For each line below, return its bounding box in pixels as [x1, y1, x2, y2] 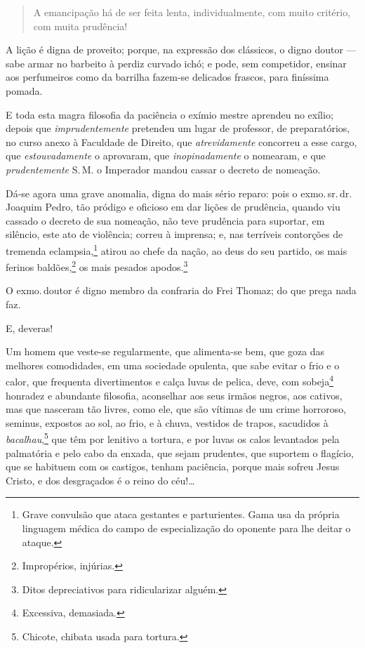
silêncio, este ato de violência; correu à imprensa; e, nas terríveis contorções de [6, 227, 343, 242]
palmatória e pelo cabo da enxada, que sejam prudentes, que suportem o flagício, [6, 445, 354, 460]
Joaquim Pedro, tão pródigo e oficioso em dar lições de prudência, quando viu [6, 199, 340, 214]
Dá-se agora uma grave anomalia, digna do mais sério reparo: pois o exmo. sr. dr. [6, 185, 352, 200]
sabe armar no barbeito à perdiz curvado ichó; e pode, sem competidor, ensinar [6, 55, 347, 70]
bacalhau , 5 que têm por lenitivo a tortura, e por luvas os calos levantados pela [6, 430, 340, 447]
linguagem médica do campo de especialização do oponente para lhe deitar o [22, 521, 351, 536]
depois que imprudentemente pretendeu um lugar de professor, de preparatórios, [6, 121, 350, 135]
